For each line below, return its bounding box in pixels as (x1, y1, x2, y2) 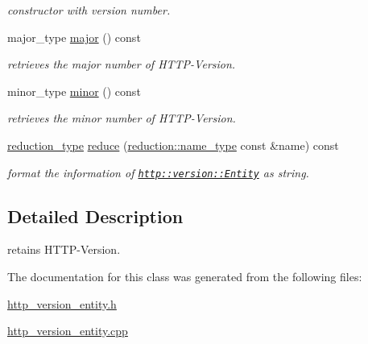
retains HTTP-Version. (7, 241, 121, 258)
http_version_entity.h (7, 295, 117, 312)
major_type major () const (7, 28, 141, 45)
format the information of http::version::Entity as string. (7, 164, 309, 180)
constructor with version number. (7, 2, 171, 18)
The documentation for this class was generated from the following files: (7, 268, 362, 285)
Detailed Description (7, 203, 184, 228)
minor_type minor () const (7, 82, 141, 99)
